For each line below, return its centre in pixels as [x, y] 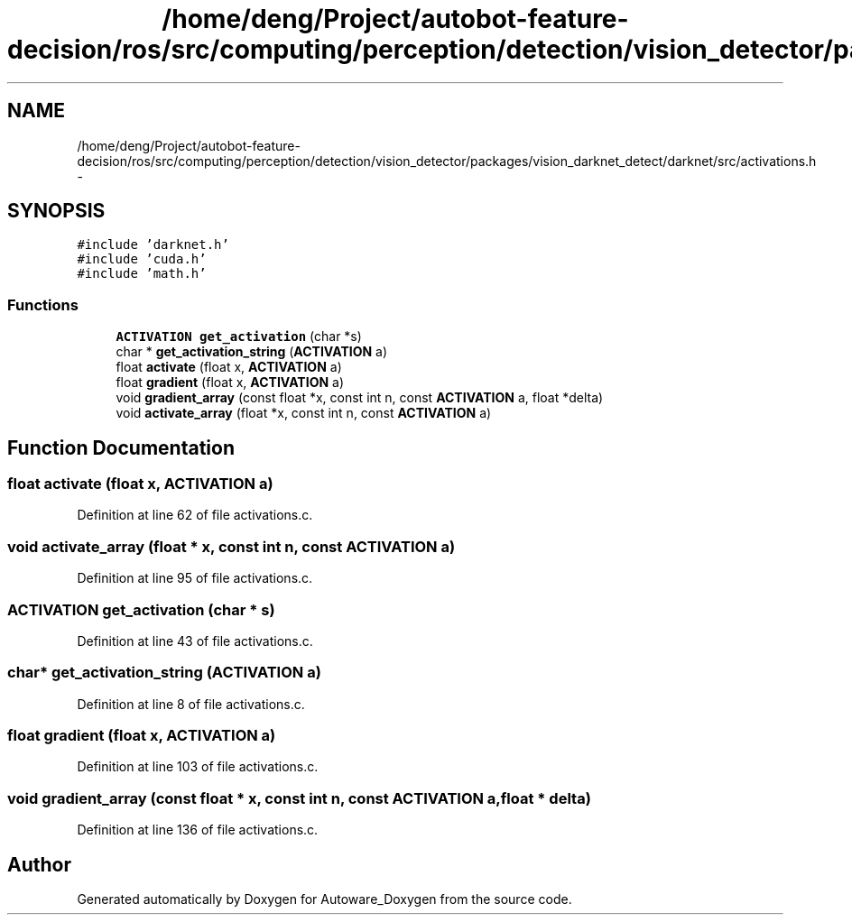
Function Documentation [121, 447]
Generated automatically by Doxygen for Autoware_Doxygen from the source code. [324, 899]
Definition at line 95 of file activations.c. [195, 578]
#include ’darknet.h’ [153, 245]
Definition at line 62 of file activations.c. [195, 515]
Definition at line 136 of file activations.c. [198, 830]
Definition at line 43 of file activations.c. [195, 641]
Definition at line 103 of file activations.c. [198, 767]
